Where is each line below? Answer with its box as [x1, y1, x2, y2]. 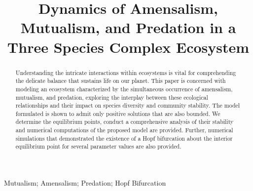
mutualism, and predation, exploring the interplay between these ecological [15, 93, 208, 101]
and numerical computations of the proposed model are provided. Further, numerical [15, 126, 233, 134]
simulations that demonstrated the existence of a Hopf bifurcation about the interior [15, 134, 233, 142]
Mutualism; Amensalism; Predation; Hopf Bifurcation [4, 178, 166, 188]
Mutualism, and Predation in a [20, 17, 236, 38]
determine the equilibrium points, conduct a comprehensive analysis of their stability [15, 117, 234, 126]
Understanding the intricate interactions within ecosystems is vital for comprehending [15, 68, 236, 76]
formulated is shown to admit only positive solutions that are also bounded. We [15, 109, 220, 117]
